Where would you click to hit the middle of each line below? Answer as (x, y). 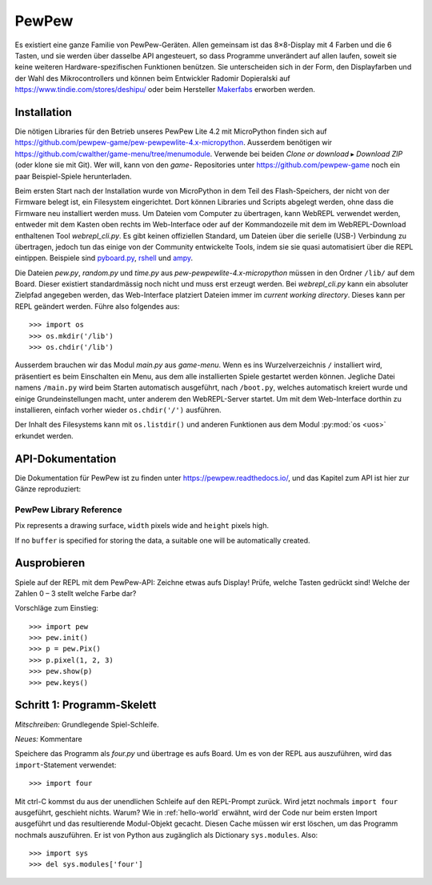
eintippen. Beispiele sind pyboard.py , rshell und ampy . (104, 258)
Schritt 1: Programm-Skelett (86, 705)
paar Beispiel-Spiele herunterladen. (73, 176)
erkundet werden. (44, 435)
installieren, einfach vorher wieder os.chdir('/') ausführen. (118, 410)
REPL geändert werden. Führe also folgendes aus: (97, 306)
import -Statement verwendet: (66, 765)
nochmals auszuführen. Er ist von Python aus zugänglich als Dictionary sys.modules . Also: (166, 835)
